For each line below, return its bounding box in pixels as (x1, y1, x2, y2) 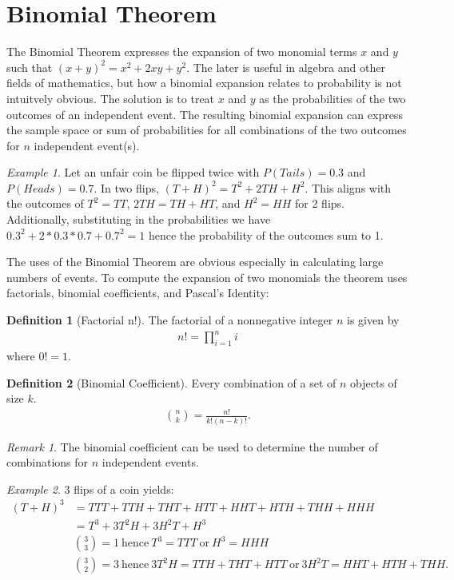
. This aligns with (305, 179, 392, 196)
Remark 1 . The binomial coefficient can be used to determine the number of (6, 438, 378, 455)
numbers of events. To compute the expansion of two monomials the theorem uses (6, 268, 408, 285)
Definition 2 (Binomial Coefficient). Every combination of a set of (6, 374, 337, 391)
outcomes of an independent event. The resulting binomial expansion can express (6, 105, 403, 122)
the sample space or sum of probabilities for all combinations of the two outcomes (6, 121, 407, 138)
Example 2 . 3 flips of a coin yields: (6, 480, 174, 497)
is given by (347, 312, 400, 328)
